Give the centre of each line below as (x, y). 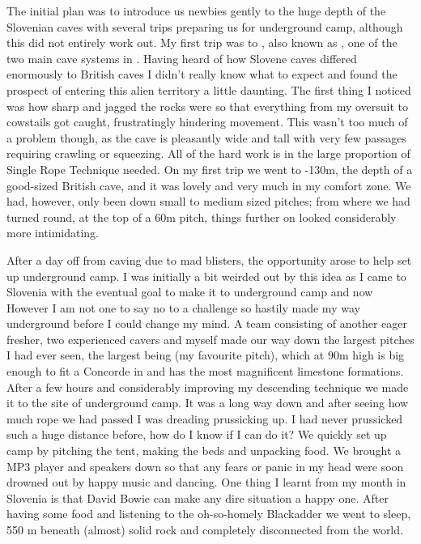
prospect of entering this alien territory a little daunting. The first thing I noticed (209, 89)
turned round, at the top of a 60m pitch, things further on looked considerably (202, 217)
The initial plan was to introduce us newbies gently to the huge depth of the (196, 11)
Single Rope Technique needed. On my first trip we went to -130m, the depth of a (210, 169)
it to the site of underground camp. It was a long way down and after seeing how (208, 403)
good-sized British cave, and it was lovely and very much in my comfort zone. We (209, 185)
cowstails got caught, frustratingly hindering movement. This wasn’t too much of (207, 122)
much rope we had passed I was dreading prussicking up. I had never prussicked (205, 418)
